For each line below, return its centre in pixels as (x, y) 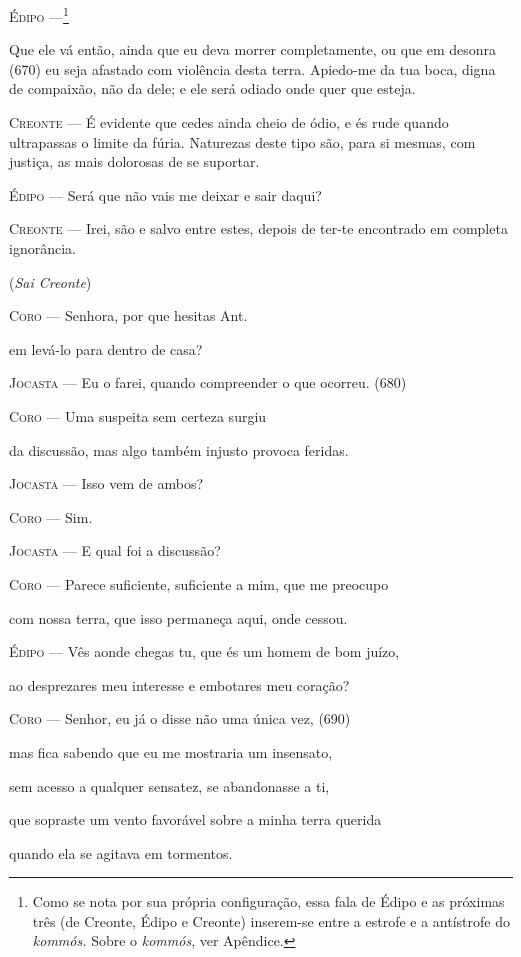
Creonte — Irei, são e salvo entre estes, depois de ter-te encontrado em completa (258, 228)
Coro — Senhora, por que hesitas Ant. (128, 315)
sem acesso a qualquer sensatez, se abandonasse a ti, (169, 785)
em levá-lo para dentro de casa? (106, 348)
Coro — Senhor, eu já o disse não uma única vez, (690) (180, 718)
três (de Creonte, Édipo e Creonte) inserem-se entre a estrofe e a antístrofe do (271, 920)
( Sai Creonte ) (50, 281)
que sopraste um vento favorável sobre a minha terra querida (195, 819)
